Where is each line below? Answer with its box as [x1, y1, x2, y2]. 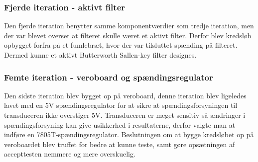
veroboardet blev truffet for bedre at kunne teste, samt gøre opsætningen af [4, 139, 235, 149]
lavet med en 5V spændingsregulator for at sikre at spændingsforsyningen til [4, 100, 238, 110]
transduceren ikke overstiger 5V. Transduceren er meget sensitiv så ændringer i [4, 110, 246, 120]
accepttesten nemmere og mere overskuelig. [4, 149, 135, 159]
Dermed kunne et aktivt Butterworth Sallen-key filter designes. [4, 50, 197, 60]
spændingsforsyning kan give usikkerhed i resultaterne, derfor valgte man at [4, 119, 236, 130]
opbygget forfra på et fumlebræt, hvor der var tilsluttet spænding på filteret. [4, 40, 238, 50]
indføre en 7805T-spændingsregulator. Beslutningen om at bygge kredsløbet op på [4, 129, 254, 140]
